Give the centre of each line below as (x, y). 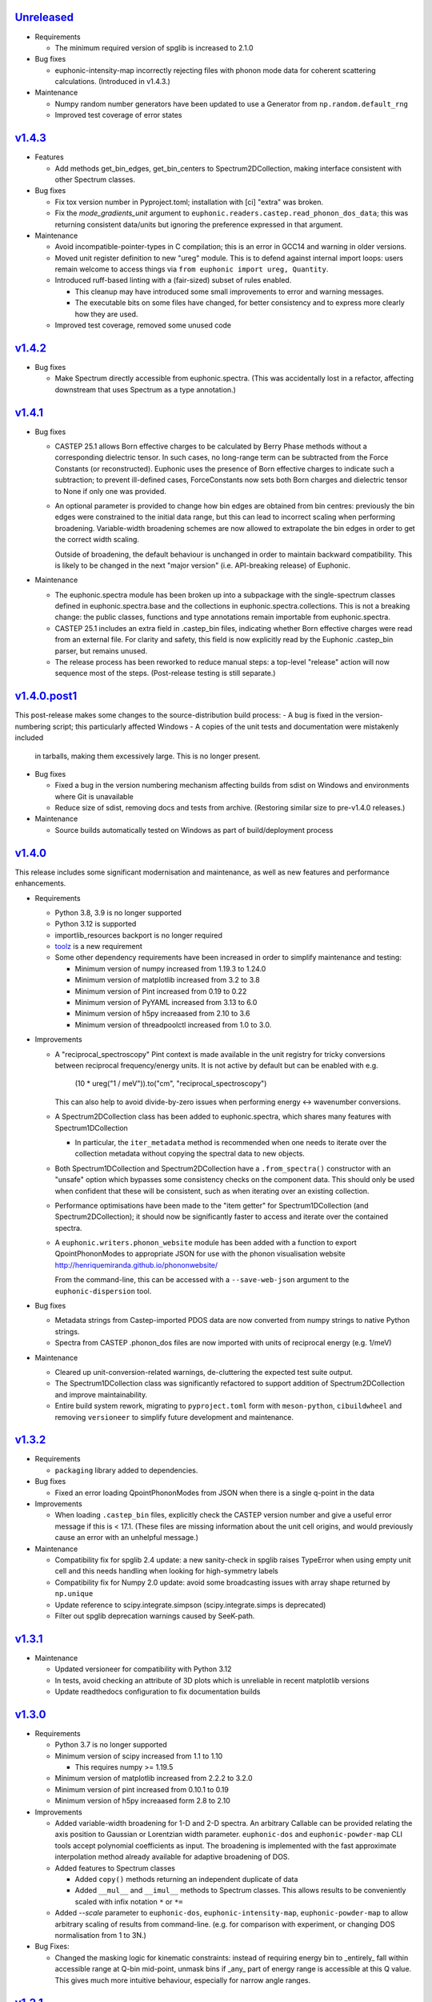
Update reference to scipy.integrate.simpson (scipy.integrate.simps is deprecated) (190, 1605)
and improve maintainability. (101, 1394)
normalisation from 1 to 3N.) (101, 1935)
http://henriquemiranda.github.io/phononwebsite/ (136, 1264)
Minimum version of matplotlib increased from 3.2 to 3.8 (167, 980)
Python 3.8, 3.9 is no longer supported (118, 912)
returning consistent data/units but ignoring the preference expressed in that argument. (199, 224)
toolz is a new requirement (99, 947)
